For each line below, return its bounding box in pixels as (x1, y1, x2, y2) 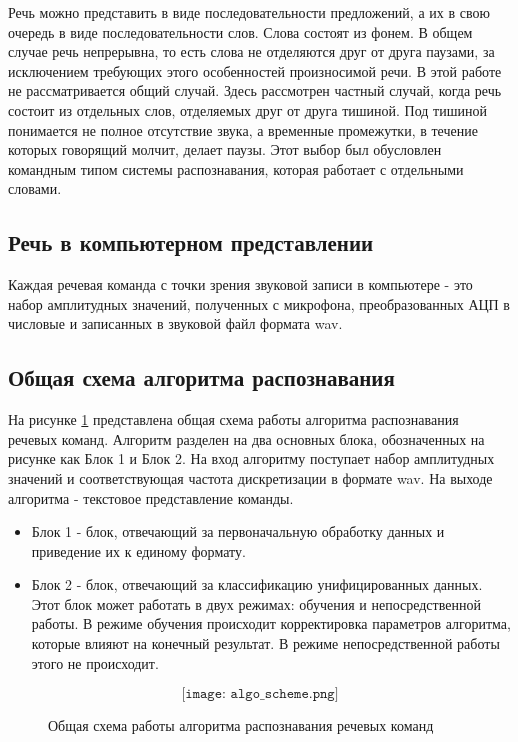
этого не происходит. (31, 652, 159, 673)
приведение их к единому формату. (31, 540, 246, 561)
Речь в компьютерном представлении (8, 227, 374, 258)
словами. (8, 178, 62, 199)
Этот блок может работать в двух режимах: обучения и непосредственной (31, 593, 481, 614)
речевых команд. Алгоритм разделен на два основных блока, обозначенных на (8, 428, 485, 449)
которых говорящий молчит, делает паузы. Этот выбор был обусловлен (8, 139, 442, 160)
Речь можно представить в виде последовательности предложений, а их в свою (8, 2, 490, 22)
